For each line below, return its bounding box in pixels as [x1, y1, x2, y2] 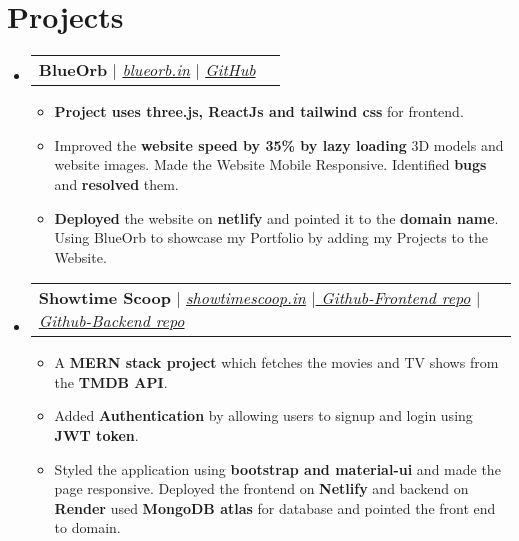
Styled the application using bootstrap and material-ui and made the [54, 458, 501, 479]
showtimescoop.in [186, 286, 306, 310]
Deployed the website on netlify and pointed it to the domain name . [54, 207, 499, 228]
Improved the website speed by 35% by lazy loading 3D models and [54, 134, 504, 155]
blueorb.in [122, 58, 191, 82]
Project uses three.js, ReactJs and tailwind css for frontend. [54, 101, 464, 122]
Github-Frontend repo [321, 286, 471, 310]
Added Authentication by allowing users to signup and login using [54, 405, 473, 426]
